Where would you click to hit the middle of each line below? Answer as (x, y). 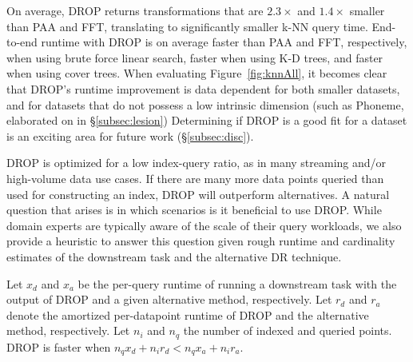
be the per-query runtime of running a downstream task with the (237, 283)
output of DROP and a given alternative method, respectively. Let (169, 299)
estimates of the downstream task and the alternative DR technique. (174, 256)
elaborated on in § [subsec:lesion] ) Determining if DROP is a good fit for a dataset (207, 120)
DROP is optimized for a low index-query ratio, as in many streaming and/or (197, 163)
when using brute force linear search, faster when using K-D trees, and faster (195, 57)
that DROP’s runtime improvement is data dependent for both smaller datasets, (203, 88)
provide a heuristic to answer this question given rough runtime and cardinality (201, 241)
